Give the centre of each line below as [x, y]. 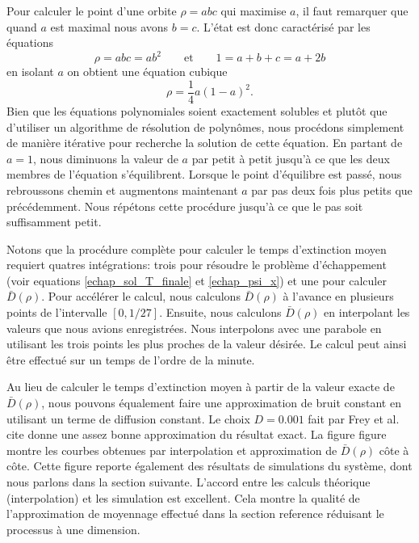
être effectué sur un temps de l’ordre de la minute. [131, 359]
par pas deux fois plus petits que [332, 189]
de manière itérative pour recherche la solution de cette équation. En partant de [205, 143]
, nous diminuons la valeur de [106, 158]
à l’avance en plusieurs [338, 296]
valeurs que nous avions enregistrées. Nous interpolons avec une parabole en [194, 328]
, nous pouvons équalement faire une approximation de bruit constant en [221, 403]
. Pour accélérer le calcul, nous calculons [141, 296]
